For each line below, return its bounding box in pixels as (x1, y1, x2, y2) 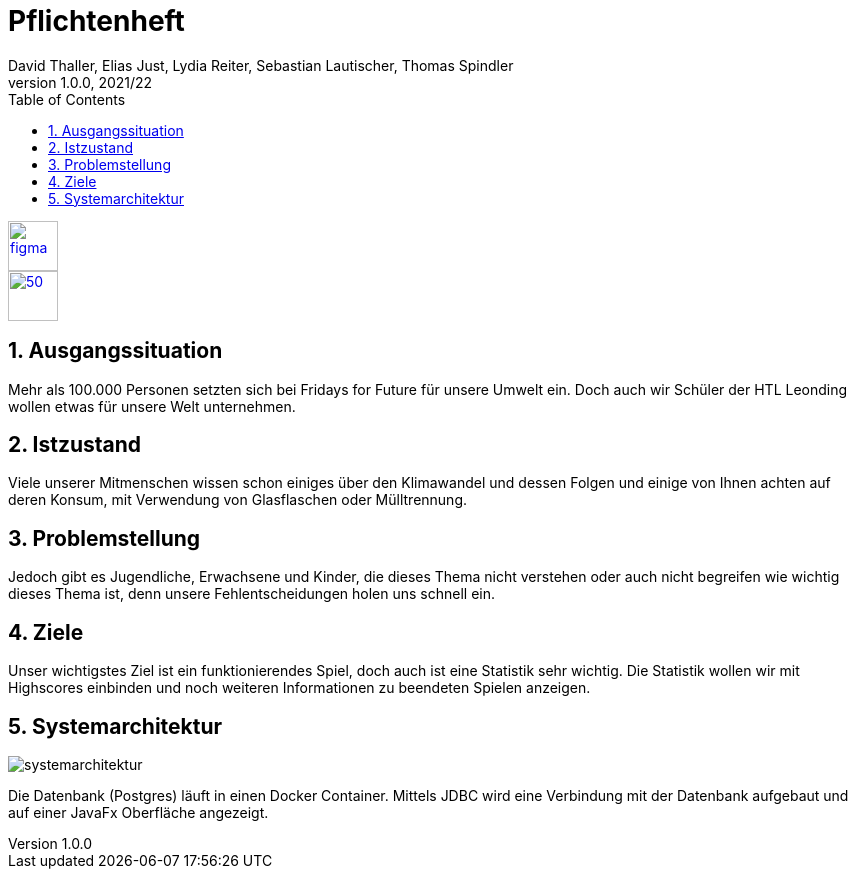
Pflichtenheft (8, 4, 185, 38)
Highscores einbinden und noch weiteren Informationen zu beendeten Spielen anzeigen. (8, 679, 591, 697)
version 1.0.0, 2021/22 (8, 73, 153, 91)
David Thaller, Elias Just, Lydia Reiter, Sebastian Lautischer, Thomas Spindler (8, 56, 514, 74)
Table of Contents (8, 90, 126, 108)
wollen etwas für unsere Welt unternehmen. (8, 397, 296, 415)
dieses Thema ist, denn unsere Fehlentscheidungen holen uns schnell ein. (8, 585, 496, 603)
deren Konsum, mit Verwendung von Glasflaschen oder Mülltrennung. (8, 491, 468, 509)
